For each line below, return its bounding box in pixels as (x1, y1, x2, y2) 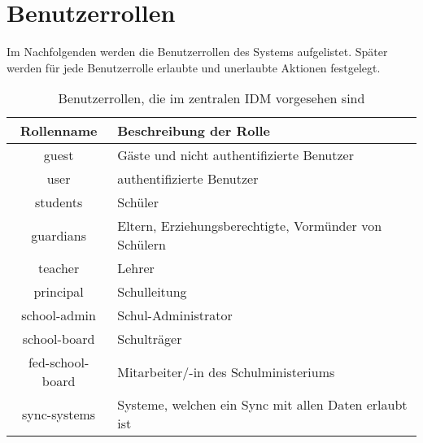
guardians (31, 225, 86, 245)
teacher (37, 258, 80, 278)
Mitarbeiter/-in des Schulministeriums (117, 362, 335, 381)
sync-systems (22, 404, 96, 423)
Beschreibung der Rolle (117, 121, 271, 141)
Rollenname (20, 121, 98, 141)
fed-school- (28, 353, 89, 372)
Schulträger (117, 329, 182, 349)
